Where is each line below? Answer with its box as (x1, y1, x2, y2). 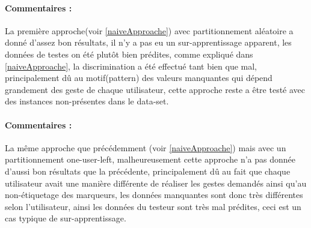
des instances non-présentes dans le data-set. (5, 95, 169, 107)
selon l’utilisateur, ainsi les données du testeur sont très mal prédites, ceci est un (5, 200, 301, 212)
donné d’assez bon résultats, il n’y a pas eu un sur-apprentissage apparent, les (5, 36, 292, 49)
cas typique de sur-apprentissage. (5, 212, 126, 224)
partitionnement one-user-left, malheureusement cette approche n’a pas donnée (5, 153, 295, 166)
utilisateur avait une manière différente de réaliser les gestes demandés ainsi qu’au (5, 176, 307, 189)
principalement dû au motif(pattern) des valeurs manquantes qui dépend (5, 71, 273, 84)
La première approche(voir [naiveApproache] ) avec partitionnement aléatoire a (5, 24, 294, 37)
